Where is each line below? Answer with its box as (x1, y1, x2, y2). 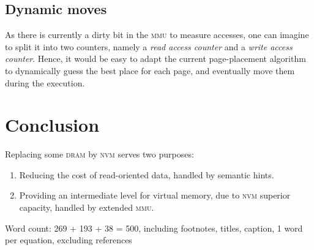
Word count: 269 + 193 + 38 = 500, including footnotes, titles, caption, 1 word (5, 221, 303, 234)
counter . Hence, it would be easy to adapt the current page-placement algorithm (5, 52, 306, 65)
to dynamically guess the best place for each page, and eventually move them (5, 64, 295, 77)
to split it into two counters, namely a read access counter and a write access (5, 40, 293, 53)
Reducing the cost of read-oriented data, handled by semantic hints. (19, 168, 274, 181)
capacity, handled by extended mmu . (19, 201, 154, 214)
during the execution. (5, 76, 85, 89)
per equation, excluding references (5, 233, 132, 246)
